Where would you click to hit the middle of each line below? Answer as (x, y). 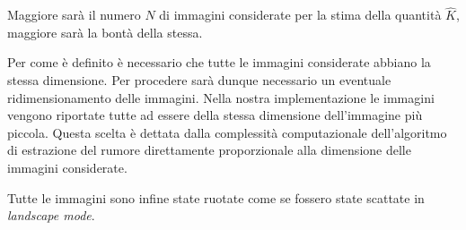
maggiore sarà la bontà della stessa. (105, 32)
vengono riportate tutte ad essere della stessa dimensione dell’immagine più (215, 115)
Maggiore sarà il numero (74, 15)
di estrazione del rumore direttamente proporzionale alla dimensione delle (209, 150)
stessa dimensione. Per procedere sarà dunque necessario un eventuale (199, 80)
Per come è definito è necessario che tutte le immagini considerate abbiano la (219, 62)
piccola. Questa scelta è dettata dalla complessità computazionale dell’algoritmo (227, 132)
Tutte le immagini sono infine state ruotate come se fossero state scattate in (216, 197)
